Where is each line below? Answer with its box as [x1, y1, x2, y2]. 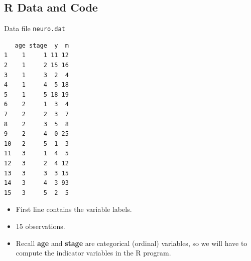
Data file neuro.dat [4, 23, 65, 34]
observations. [25, 220, 65, 231]
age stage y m [15, 42, 69, 49]
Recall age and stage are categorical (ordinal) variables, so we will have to [16, 237, 247, 248]
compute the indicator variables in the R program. [16, 247, 171, 258]
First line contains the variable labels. [16, 204, 132, 214]
